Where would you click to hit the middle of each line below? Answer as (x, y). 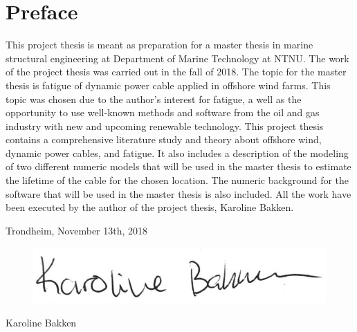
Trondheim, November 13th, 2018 (77, 230)
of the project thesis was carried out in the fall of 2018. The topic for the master (176, 72)
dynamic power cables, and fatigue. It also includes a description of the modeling (177, 153)
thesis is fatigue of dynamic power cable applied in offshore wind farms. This (168, 85)
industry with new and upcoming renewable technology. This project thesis (165, 126)
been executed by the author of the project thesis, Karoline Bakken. (150, 207)
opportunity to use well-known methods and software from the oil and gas (163, 112)
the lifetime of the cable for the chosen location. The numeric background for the (177, 180)
